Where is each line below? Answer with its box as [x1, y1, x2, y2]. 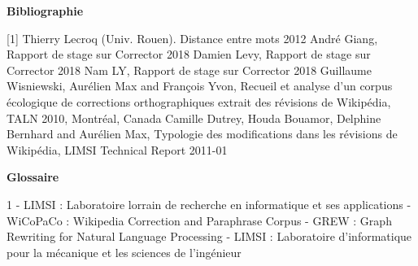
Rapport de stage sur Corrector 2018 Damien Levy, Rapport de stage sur [7, 46, 371, 63]
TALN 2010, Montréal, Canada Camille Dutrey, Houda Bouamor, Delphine [7, 109, 381, 126]
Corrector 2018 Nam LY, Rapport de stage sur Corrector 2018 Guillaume [7, 61, 372, 78]
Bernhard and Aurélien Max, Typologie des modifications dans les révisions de [7, 125, 398, 142]
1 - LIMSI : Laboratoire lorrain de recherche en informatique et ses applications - [7, 195, 411, 212]
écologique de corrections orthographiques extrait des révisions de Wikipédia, [7, 93, 391, 110]
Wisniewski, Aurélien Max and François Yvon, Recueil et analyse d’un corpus [7, 77, 393, 94]
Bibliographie [7, 2, 84, 19]
